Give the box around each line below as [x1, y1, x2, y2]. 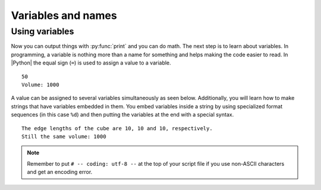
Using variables [11, 26, 74, 37]
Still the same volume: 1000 [21, 133, 106, 140]
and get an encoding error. [27, 169, 93, 176]
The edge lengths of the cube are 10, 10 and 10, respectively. [21, 125, 213, 131]
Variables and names [11, 9, 117, 22]
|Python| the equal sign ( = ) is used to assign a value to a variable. [11, 59, 172, 66]
